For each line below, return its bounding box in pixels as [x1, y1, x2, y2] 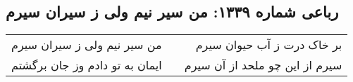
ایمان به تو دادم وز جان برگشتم [11, 57, 162, 74]
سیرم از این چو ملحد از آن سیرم [184, 57, 342, 74]
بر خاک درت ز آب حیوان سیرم [195, 36, 342, 53]
